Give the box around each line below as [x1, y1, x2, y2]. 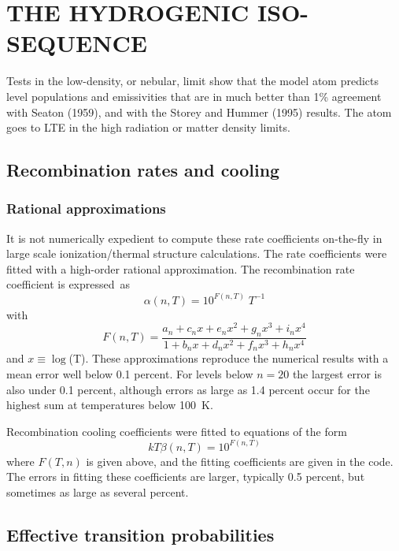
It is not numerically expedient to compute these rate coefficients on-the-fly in [6, 229, 382, 246]
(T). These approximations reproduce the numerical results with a [68, 350, 389, 367]
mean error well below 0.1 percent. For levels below [6, 366, 253, 382]
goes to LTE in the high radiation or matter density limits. [6, 119, 290, 136]
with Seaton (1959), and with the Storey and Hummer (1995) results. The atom [6, 103, 392, 120]
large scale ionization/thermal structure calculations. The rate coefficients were [6, 245, 387, 262]
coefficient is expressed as [6, 276, 131, 292]
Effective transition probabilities [6, 523, 275, 547]
